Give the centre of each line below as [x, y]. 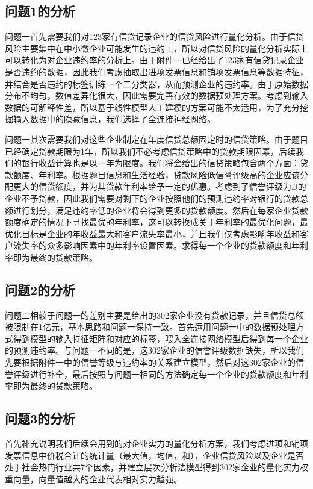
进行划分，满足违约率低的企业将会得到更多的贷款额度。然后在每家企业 [152, 210]
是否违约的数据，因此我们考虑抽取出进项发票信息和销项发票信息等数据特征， [156, 71]
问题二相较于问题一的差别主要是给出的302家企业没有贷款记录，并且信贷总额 [154, 315]
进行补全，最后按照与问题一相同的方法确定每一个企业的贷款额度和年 [165, 374]
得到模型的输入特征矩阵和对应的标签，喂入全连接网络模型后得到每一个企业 [160, 338]
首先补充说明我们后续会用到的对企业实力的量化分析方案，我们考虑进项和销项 [156, 444]
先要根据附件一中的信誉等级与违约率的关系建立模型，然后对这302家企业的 [150, 362]
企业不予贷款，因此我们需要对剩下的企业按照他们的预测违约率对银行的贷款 [152, 198]
